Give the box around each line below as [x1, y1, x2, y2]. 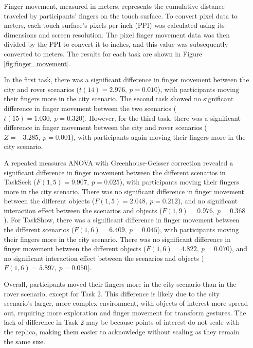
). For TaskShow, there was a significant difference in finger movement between [4, 215, 239, 225]
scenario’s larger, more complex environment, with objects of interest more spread [4, 298, 248, 308]
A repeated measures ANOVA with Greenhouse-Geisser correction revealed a [4, 157, 233, 167]
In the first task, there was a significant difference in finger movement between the [4, 74, 249, 85]
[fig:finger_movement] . [4, 58, 71, 68]
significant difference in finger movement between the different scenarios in [4, 167, 226, 177]
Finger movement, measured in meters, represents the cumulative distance [4, 1, 225, 11]
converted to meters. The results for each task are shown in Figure [4, 48, 202, 58]
